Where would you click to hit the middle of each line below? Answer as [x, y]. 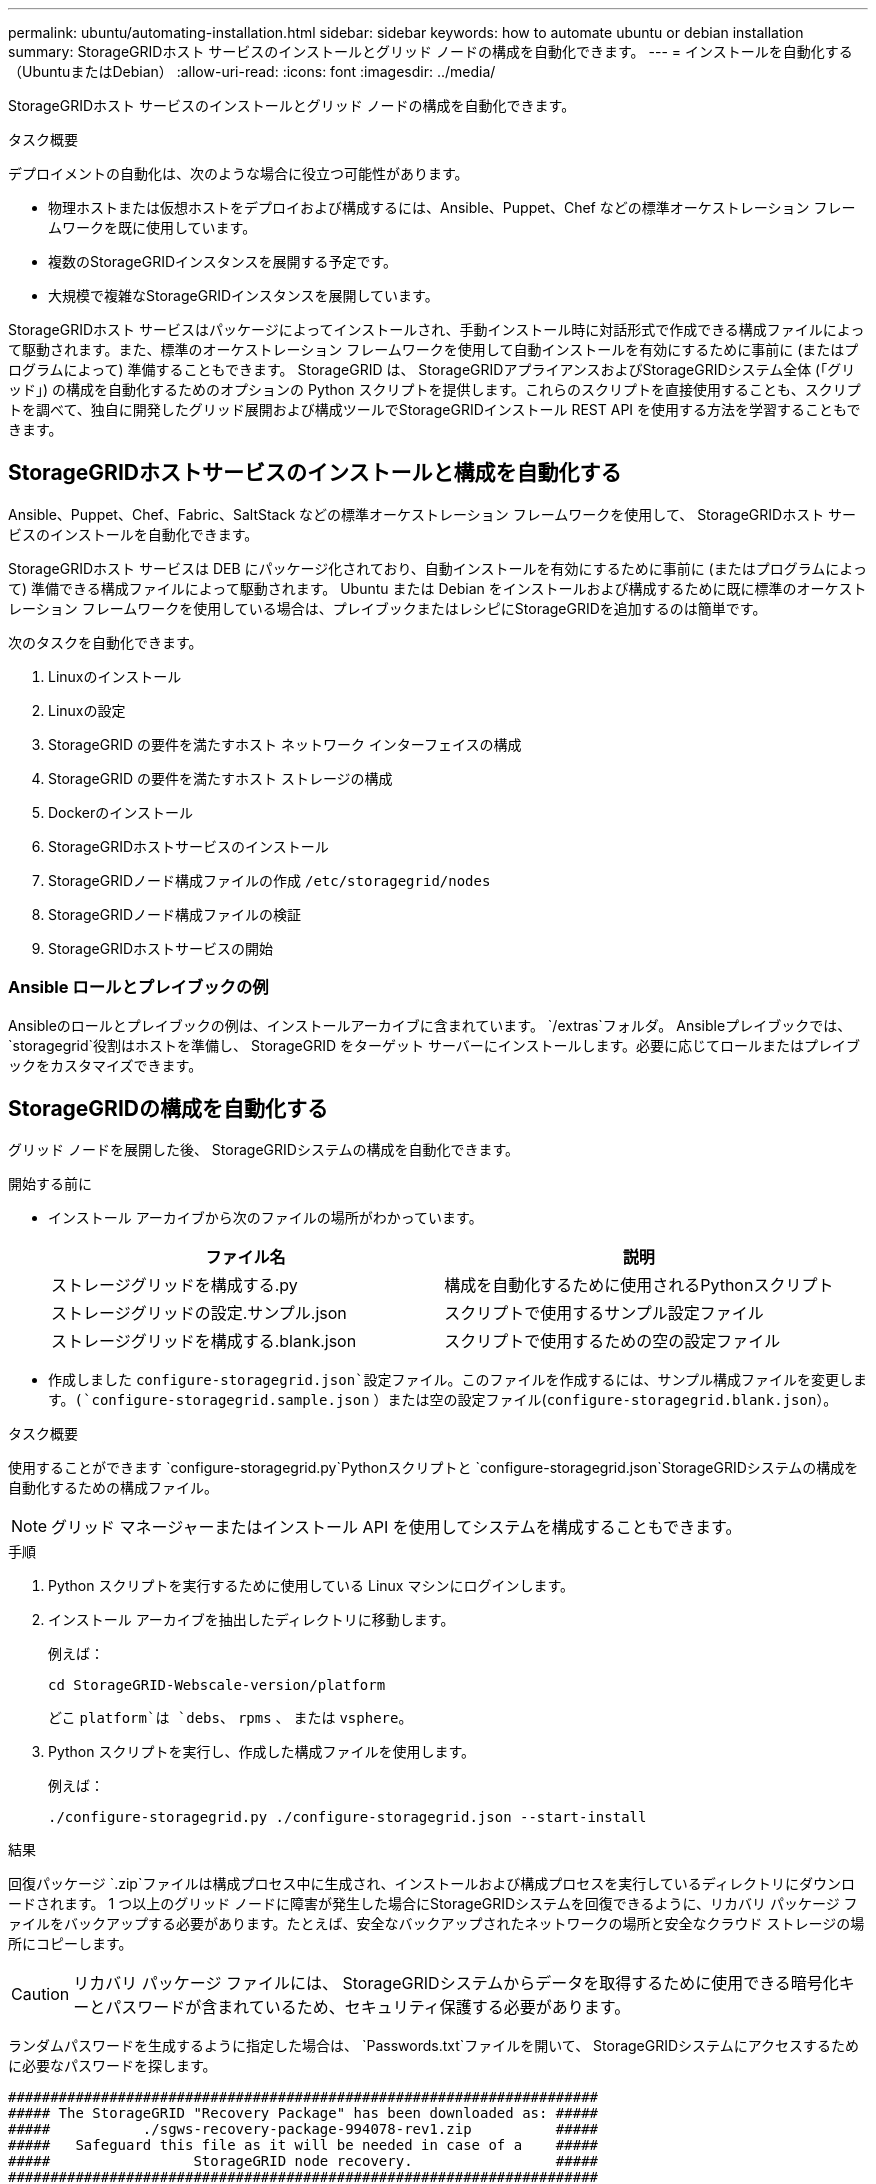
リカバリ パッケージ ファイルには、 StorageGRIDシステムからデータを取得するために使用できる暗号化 [456, 1983]
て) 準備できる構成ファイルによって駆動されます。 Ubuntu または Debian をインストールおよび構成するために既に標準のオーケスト [437, 588]
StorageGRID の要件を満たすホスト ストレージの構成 [220, 778]
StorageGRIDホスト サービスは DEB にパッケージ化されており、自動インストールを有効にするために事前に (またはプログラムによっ [437, 568]
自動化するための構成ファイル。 [113, 1488]
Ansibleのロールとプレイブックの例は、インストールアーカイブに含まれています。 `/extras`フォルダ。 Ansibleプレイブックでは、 [430, 1025]
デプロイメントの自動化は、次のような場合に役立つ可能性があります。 [238, 173]
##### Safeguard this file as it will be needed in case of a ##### [303, 2145]
